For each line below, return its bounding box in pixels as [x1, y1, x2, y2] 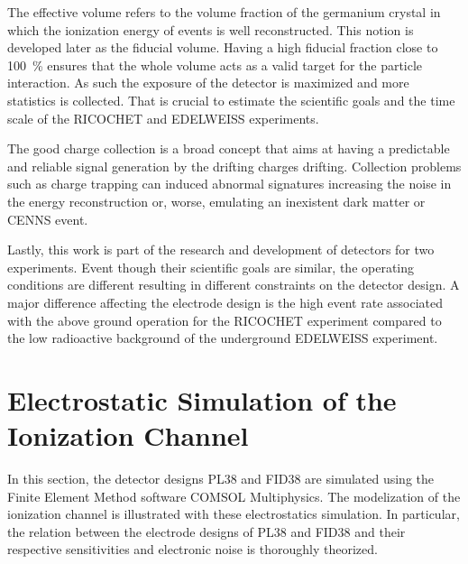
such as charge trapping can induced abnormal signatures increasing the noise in [7, 174, 452, 193]
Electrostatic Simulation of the [7, 381, 397, 418]
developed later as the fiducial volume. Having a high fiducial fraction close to [7, 38, 438, 57]
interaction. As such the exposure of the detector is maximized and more [7, 73, 409, 92]
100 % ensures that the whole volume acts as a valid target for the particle [7, 55, 423, 74]
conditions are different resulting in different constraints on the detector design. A [7, 275, 460, 294]
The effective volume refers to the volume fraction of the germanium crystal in [7, 3, 441, 21]
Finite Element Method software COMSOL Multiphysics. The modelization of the [7, 486, 461, 505]
